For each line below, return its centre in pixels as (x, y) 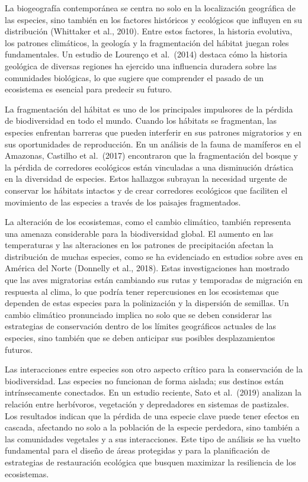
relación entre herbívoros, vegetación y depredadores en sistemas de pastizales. (147, 404)
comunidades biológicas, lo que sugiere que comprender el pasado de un (134, 77)
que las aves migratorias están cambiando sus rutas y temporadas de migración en (154, 280)
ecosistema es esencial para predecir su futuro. (89, 89)
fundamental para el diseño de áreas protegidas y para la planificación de (137, 450)
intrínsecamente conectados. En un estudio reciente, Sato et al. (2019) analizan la (153, 392)
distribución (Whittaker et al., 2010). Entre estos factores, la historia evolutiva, (149, 31)
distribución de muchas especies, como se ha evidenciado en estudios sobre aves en (154, 256)
